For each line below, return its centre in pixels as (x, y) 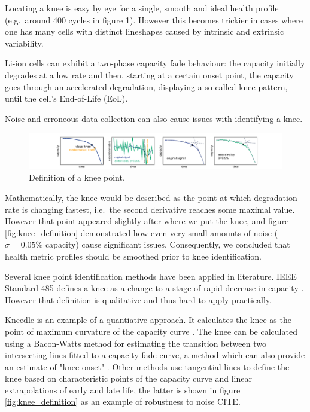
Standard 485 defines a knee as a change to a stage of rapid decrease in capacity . (154, 288)
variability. (24, 43)
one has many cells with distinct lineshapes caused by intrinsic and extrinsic (145, 31)
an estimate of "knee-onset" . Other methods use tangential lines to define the (147, 366)
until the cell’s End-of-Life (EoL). (66, 98)
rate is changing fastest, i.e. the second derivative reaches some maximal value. (150, 209)
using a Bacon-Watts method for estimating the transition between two (136, 343)
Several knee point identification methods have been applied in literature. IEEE (151, 276)
